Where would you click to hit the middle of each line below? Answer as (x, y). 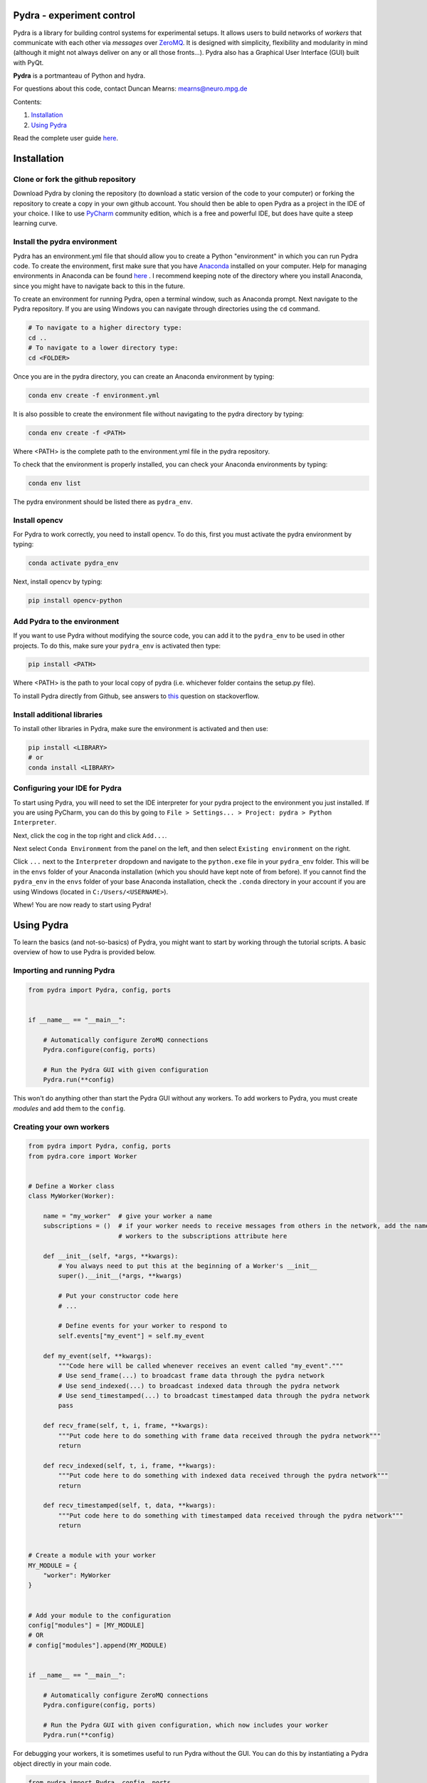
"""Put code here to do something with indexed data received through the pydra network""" (223, 1476)
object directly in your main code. (62, 1763)
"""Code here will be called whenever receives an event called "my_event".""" (201, 1365)
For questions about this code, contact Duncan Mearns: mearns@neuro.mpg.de (130, 88)
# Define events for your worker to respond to (143, 1326)
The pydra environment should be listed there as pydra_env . (103, 501)
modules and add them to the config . (69, 1108)
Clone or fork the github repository (75, 179)
